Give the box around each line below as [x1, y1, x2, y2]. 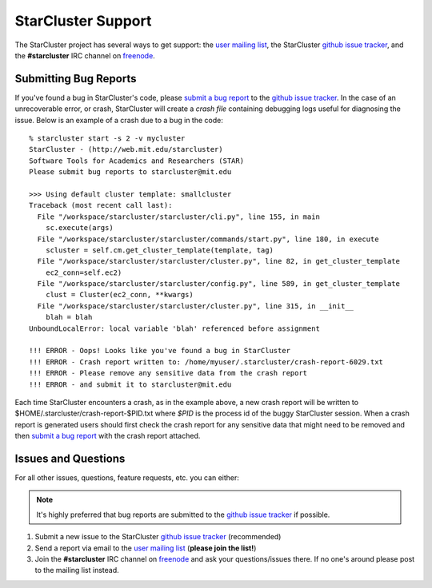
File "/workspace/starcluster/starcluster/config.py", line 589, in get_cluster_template [37, 280, 400, 288]
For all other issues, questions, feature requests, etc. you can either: [14, 473, 240, 483]
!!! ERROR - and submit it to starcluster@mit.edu [29, 379, 232, 389]
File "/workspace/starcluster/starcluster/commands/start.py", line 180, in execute [37, 234, 379, 244]
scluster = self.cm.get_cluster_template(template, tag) [45, 245, 274, 255]
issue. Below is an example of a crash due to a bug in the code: [14, 115, 223, 125]
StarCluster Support [14, 12, 152, 30]
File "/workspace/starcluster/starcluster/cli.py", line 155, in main [37, 212, 320, 221]
